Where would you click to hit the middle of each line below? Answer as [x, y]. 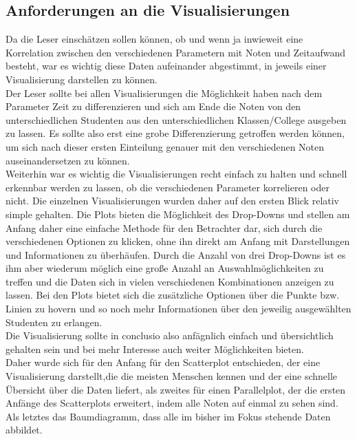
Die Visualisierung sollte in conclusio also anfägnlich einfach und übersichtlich [170, 335]
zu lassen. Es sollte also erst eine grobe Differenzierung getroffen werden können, [175, 133]
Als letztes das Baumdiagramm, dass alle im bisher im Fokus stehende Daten [168, 416]
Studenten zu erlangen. [54, 322]
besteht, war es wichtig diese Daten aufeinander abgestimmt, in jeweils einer [166, 66]
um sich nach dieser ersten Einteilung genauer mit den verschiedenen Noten [165, 146]
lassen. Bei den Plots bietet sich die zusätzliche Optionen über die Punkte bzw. [173, 295]
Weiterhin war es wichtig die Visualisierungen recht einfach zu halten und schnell [176, 174]
